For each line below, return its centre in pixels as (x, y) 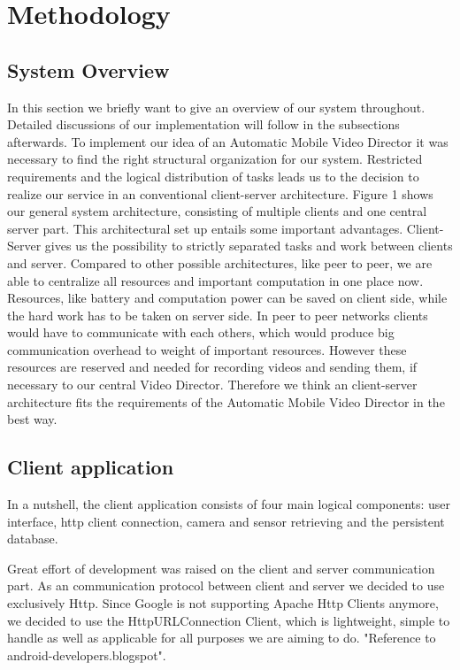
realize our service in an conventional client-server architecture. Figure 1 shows (220, 193)
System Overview (88, 69)
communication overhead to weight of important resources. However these (207, 349)
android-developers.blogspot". (87, 655)
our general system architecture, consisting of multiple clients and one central (217, 211)
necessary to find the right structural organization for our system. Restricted (215, 159)
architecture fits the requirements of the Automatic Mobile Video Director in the (226, 401)
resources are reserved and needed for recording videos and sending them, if (212, 367)
